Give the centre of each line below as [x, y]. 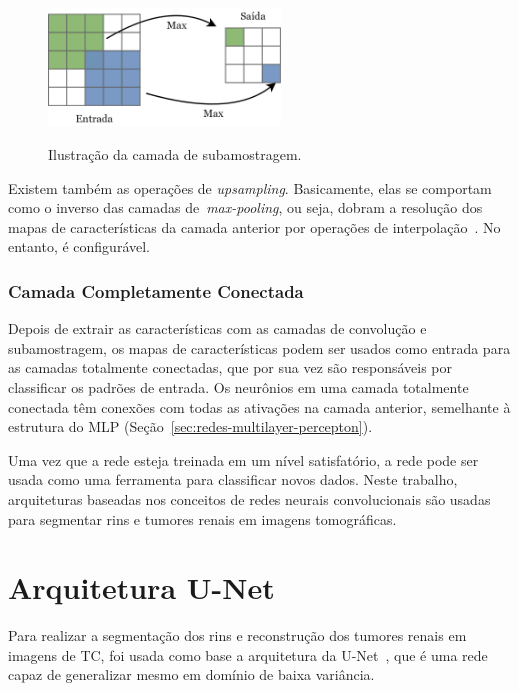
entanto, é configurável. [79, 246]
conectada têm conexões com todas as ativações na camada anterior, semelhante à [259, 406]
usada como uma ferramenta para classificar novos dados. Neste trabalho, [233, 479]
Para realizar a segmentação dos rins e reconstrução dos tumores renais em [237, 635]
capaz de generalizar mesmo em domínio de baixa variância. [191, 674]
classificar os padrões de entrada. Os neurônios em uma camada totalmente [238, 386]
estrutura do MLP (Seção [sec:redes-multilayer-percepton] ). [190, 426]
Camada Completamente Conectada [156, 290]
